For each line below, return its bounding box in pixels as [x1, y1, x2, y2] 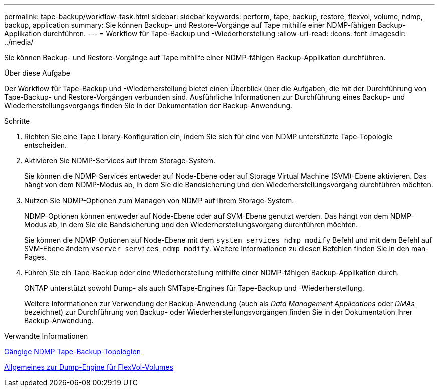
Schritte [4, 117, 30, 125]
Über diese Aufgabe [4, 69, 70, 77]
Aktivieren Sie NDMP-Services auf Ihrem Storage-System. [24, 156, 216, 165]
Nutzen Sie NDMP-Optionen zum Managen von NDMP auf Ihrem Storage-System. [24, 196, 294, 205]
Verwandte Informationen [4, 332, 88, 340]
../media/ [4, 38, 34, 46]
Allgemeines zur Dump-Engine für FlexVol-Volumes [4, 363, 173, 371]
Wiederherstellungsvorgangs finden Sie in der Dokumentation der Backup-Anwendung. [4, 101, 293, 110]
